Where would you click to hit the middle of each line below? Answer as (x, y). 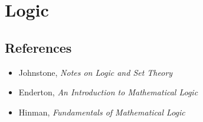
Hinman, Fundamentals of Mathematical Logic (102, 112)
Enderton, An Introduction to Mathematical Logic (108, 92)
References (38, 47)
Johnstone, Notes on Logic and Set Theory (96, 72)
